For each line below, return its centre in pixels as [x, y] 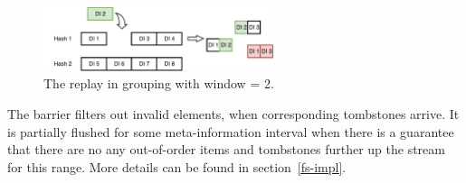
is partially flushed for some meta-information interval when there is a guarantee [231, 131]
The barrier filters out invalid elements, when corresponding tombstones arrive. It [233, 113]
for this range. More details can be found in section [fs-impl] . [177, 166]
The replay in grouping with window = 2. [159, 83]
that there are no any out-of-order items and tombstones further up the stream [226, 149]
